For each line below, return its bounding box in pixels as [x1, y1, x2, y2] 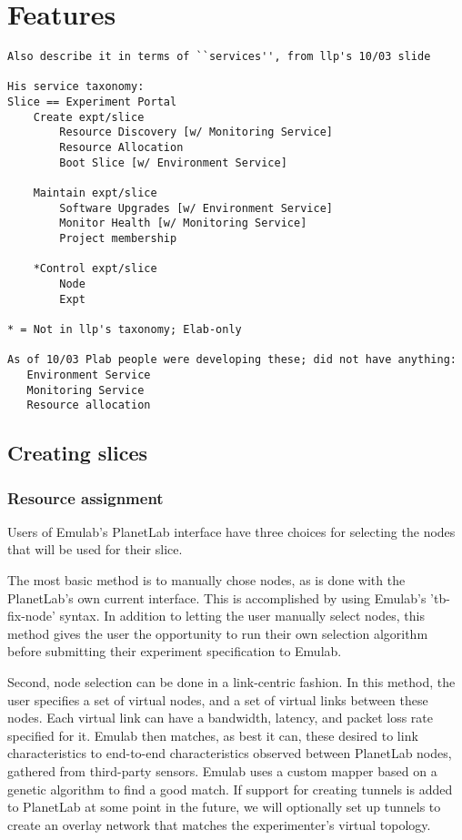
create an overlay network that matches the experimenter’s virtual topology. [7, 815, 431, 834]
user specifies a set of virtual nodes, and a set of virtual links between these [7, 690, 428, 709]
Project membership [59, 232, 177, 245]
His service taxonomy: [7, 80, 145, 94]
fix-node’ [7, 606, 55, 625]
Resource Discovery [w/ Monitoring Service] [59, 126, 333, 139]
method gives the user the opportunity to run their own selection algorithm [7, 623, 428, 643]
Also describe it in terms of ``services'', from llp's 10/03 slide [7, 50, 431, 64]
